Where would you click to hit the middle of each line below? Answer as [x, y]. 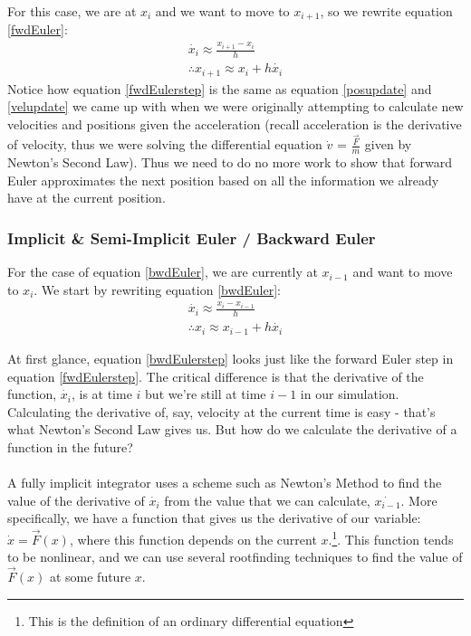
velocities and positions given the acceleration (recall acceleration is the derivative [235, 123]
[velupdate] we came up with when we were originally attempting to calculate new [235, 106]
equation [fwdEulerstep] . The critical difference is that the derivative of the [216, 376]
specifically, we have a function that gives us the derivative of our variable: [214, 518]
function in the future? [70, 446]
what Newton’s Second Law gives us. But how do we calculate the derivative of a [232, 429]
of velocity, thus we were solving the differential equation [165, 144]
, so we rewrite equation [386, 11]
